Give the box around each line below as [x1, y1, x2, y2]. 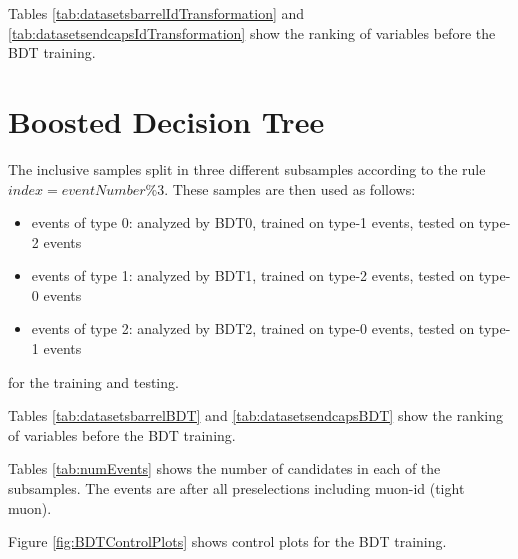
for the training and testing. [8, 371, 179, 392]
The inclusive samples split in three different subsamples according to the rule [8, 158, 486, 179]
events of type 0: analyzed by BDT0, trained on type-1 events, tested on [31, 212, 475, 233]
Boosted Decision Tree [8, 100, 325, 141]
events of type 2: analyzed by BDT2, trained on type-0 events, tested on [31, 318, 475, 339]
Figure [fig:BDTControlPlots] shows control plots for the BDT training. [8, 531, 447, 552]
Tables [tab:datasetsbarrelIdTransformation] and [8, 3, 305, 23]
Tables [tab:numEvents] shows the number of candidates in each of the [8, 458, 441, 479]
